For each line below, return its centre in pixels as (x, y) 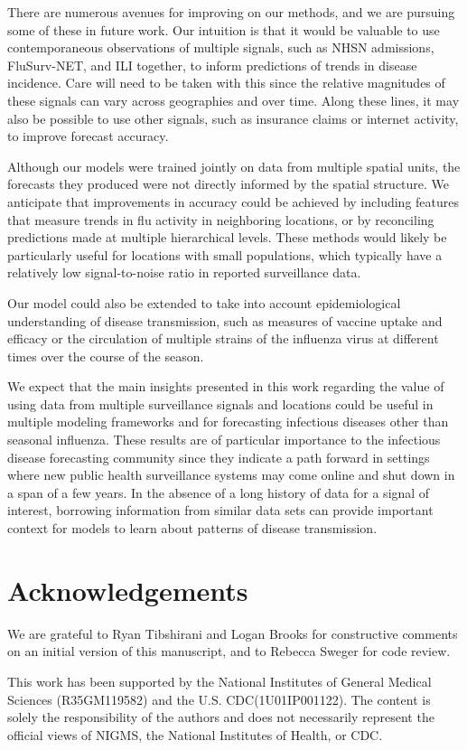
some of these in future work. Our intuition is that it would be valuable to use (224, 29)
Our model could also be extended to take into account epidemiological (204, 302)
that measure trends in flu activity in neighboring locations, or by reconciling (221, 219)
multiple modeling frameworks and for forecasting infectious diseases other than (228, 422)
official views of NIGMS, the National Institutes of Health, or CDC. (195, 734)
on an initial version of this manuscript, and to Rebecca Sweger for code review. (229, 651)
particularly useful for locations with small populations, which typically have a (225, 254)
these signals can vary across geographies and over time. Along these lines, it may (233, 100)
